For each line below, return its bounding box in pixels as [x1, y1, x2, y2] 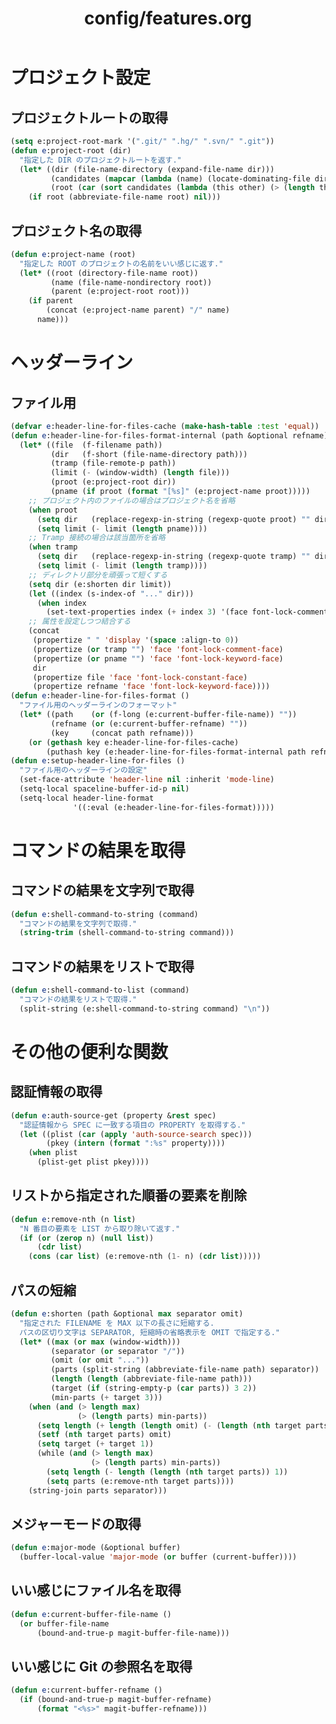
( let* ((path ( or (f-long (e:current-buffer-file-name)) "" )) [19, 710, 298, 720]
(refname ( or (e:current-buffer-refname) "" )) [50, 718, 248, 729]
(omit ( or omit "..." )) [50, 1355, 150, 1366]
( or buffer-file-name [19, 1618, 110, 1629]
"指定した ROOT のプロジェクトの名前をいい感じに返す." [19, 258, 224, 269]
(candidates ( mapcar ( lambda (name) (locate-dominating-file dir [50, 173, 329, 184]
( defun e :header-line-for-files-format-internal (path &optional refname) [10, 430, 329, 441]
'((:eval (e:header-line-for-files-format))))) [73, 802, 275, 812]
